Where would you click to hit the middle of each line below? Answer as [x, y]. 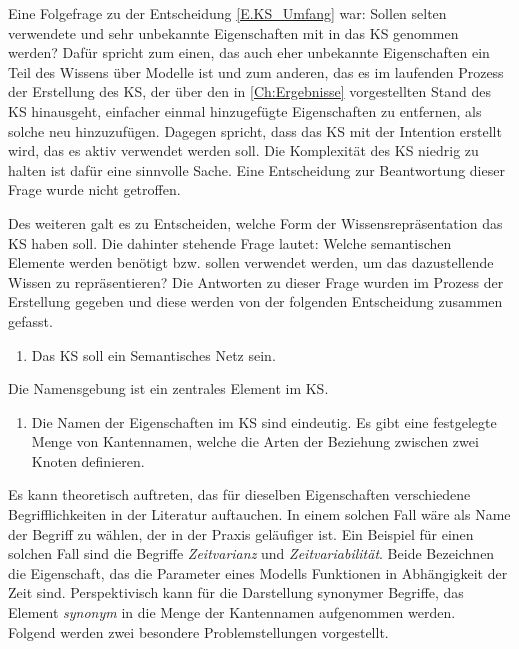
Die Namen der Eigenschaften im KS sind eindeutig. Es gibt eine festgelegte [264, 421]
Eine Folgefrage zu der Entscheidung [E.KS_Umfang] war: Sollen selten [227, 13]
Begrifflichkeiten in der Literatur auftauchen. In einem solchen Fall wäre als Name [259, 514]
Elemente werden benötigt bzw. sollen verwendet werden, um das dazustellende [251, 262]
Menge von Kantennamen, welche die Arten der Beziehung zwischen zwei [255, 441]
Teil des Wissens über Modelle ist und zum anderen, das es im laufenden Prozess [256, 71]
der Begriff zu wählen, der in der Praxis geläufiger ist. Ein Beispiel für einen [241, 533]
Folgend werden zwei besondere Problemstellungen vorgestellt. [198, 631]
